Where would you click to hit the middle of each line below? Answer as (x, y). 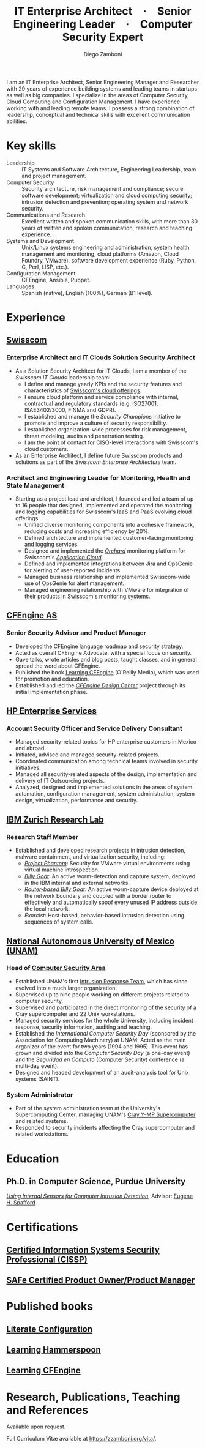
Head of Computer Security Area (56, 968)
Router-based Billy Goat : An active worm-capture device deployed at (111, 889)
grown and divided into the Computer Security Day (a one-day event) (103, 1053)
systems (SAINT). (37, 1079)
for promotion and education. (52, 679)
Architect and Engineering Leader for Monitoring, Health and (99, 477)
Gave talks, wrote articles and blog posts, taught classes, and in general (106, 659)
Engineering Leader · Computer (103, 24)
